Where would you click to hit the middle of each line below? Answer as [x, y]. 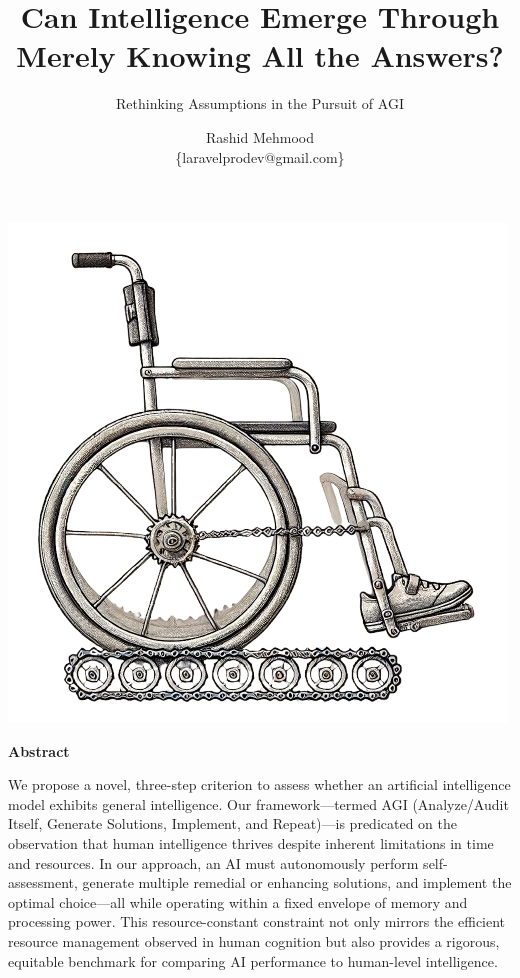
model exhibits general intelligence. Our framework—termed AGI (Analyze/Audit [258, 803]
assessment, [43, 882]
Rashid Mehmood [259, 136]
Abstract [39, 750]
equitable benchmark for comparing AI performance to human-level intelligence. [253, 960]
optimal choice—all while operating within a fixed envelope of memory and [238, 901]
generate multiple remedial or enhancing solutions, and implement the [297, 882]
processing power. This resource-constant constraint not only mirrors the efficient [257, 921]
